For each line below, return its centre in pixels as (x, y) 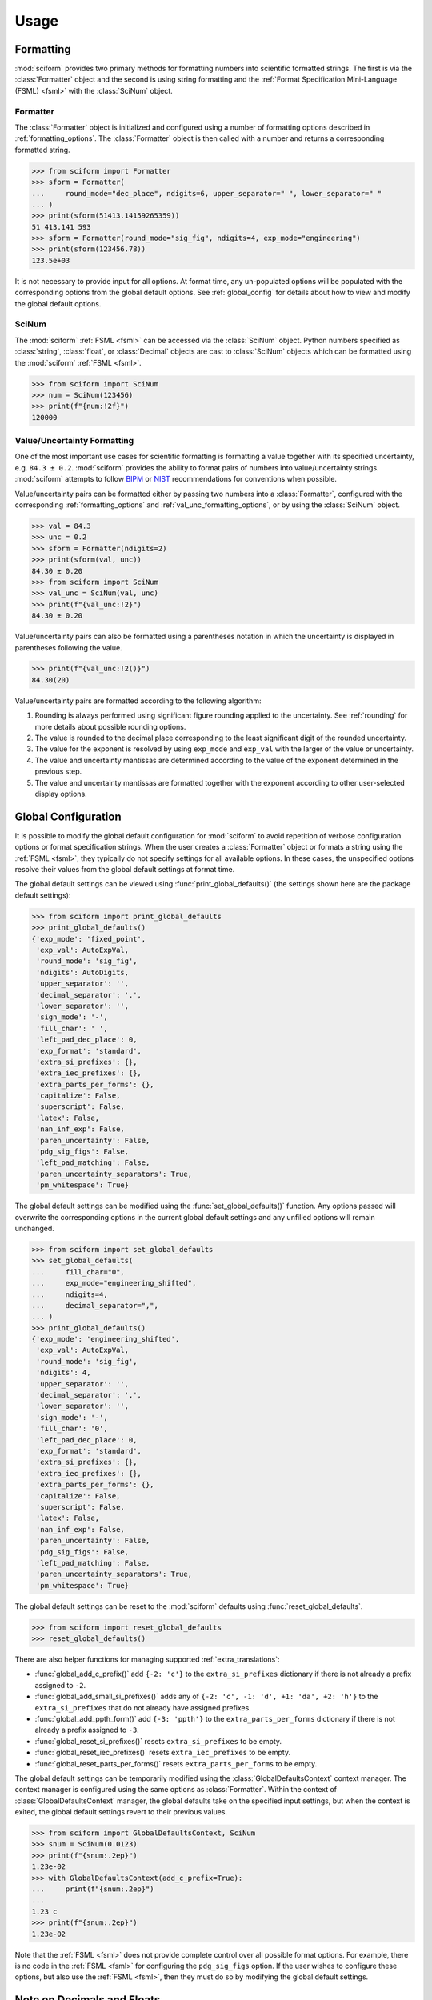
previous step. (58, 771)
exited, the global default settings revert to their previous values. (121, 1812)
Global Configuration (68, 816)
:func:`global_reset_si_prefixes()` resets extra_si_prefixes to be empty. (158, 1741)
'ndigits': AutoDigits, (83, 972)
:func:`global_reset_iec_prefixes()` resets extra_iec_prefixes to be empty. (163, 1753)
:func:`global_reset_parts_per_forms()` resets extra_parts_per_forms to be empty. (176, 1763)
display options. (61, 794)
